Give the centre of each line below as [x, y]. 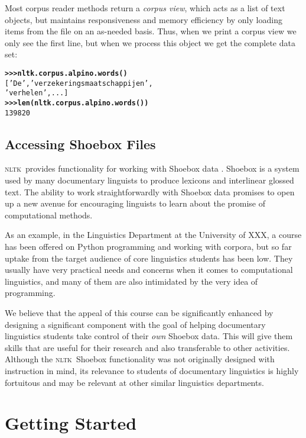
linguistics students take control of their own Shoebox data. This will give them [149, 336]
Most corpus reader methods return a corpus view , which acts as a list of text [145, 8]
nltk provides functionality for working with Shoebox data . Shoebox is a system [152, 168]
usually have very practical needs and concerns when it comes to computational [149, 270]
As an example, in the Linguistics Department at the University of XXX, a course [153, 235]
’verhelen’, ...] [37, 93]
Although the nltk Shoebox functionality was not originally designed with [140, 359]
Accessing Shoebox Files [80, 144]
